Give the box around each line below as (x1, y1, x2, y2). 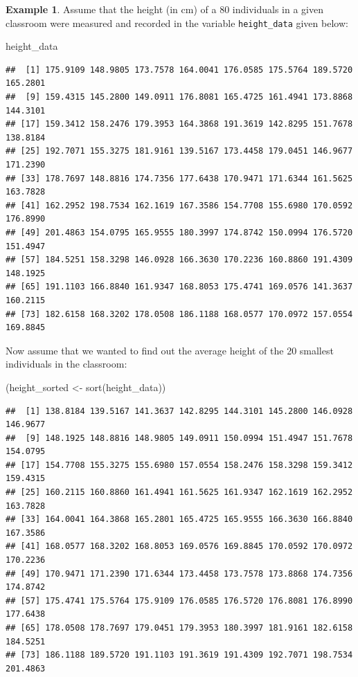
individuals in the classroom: (6, 356, 127, 371)
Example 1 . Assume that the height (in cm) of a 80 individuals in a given (6, 2, 323, 16)
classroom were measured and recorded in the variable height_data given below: (6, 15, 348, 30)
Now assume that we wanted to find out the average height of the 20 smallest (6, 343, 334, 357)
